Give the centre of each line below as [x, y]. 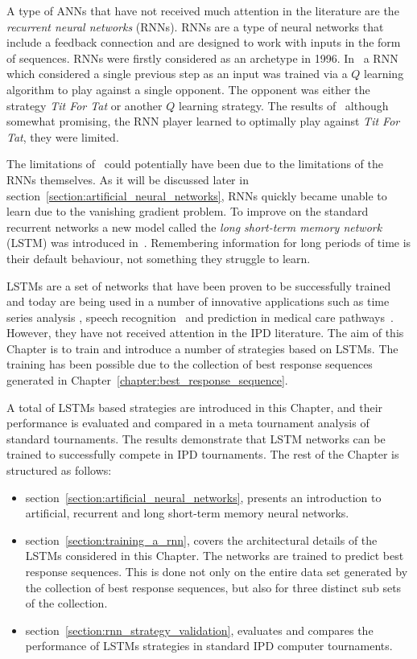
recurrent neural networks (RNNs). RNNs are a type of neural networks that [195, 26]
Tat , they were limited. [63, 136]
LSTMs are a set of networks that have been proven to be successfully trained [199, 285]
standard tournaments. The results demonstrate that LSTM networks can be [196, 438]
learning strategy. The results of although [283, 105]
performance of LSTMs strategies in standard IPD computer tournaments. [209, 646]
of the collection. [66, 603]
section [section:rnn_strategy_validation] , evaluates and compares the [199, 630]
